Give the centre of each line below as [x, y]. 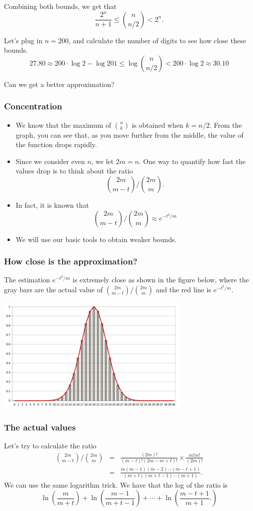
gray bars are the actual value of [53, 289]
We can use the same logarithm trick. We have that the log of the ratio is [116, 484]
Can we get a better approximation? [59, 84]
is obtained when [158, 125]
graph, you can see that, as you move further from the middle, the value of [129, 134]
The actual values [40, 427]
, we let [102, 161]
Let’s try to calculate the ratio [50, 445]
